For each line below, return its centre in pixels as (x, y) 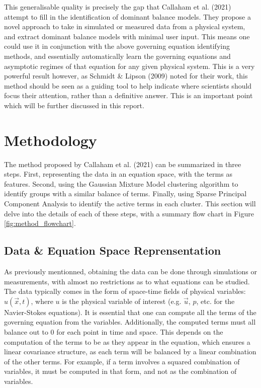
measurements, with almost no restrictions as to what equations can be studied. (127, 281)
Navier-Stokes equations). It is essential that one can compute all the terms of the (130, 312)
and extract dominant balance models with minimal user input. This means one (127, 36)
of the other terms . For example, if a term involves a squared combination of (122, 361)
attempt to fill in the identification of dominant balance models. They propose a (127, 16)
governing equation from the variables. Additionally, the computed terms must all (130, 322)
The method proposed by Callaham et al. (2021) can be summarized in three (123, 164)
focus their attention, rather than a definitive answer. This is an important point (128, 95)
